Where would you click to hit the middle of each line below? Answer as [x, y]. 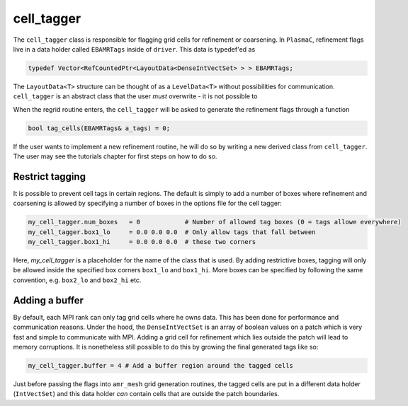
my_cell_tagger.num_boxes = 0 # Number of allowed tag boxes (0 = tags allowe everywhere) [215, 222]
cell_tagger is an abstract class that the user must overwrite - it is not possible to [135, 96]
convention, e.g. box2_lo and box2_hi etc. [77, 280]
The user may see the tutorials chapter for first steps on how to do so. [115, 156]
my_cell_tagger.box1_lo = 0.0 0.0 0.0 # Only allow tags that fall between [172, 232]
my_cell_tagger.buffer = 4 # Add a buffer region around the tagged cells [161, 365]
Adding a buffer [49, 300]
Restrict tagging [50, 176]
